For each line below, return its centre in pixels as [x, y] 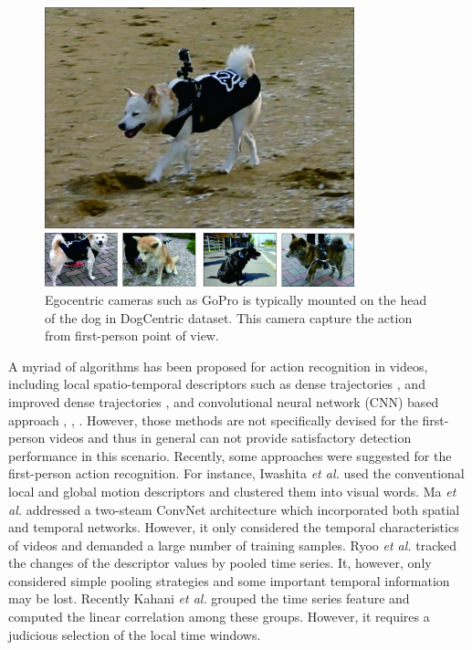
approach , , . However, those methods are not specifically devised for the [213, 419]
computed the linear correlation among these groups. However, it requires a [219, 617]
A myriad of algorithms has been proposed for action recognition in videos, [218, 366]
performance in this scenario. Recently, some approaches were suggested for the [230, 455]
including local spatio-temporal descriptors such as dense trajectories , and [217, 384]
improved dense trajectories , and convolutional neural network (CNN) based [224, 401]
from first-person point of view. [132, 335]
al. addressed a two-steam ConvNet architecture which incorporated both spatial [234, 509]
